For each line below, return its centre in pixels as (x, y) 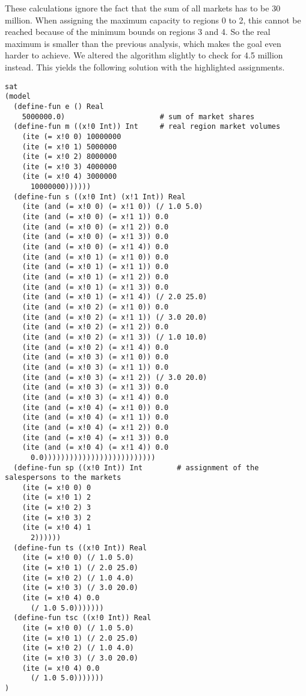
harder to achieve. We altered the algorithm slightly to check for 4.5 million (144, 55)
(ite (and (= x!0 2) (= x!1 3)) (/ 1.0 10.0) (115, 337)
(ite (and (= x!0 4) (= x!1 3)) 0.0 (95, 437)
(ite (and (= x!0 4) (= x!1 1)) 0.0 (95, 418)
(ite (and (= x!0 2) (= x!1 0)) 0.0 (95, 307)
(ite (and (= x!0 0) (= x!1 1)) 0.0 (95, 217)
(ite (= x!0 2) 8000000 (69, 157)
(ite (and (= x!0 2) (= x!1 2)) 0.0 (95, 327)
